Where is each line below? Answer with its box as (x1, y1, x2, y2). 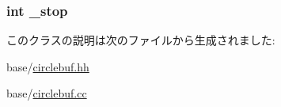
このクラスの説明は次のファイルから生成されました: (6, 32, 275, 48)
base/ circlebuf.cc (6, 85, 87, 101)
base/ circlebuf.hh (6, 58, 89, 75)
